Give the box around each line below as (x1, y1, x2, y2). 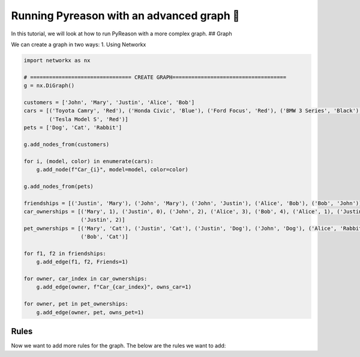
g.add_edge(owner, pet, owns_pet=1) (36, 309, 144, 316)
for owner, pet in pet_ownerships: (23, 301, 128, 307)
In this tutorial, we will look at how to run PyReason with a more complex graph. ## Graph (11, 30, 232, 37)
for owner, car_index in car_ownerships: (23, 275, 148, 282)
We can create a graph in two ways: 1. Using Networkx (11, 41, 146, 48)
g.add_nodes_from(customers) (23, 141, 110, 148)
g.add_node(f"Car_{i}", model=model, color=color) (36, 166, 188, 173)
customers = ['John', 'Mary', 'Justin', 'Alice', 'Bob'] (23, 99, 195, 106)
